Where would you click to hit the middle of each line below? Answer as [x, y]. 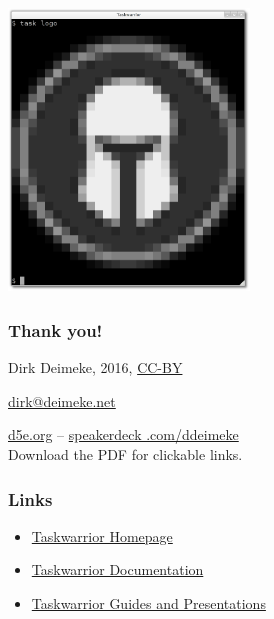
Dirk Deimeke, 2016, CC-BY [95, 367]
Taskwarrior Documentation [117, 569]
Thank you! [55, 329]
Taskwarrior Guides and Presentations [148, 603]
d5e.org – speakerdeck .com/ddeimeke [123, 434]
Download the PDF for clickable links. [125, 454]
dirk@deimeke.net [62, 400]
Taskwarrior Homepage [102, 535]
